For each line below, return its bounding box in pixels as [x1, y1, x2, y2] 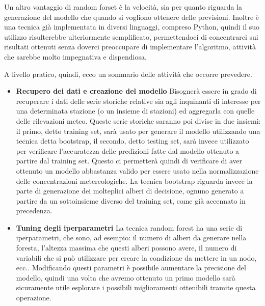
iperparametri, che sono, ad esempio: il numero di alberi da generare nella [16, 232, 247, 243]
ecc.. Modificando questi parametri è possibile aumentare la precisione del [16, 262, 246, 273]
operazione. [16, 292, 51, 303]
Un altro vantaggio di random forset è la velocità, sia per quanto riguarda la [4, 2, 243, 12]
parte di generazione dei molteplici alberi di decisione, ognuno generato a [16, 185, 244, 196]
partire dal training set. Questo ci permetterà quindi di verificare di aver [16, 155, 243, 166]
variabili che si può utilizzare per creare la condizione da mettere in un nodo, [16, 252, 257, 263]
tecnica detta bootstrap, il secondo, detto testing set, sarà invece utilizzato [16, 135, 249, 146]
